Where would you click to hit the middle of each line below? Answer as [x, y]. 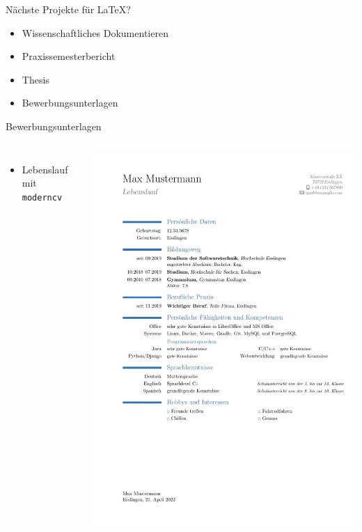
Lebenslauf [45, 169]
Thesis [36, 79]
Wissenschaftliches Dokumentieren [95, 32]
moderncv [42, 197]
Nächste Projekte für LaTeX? [68, 9]
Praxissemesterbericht [69, 56]
